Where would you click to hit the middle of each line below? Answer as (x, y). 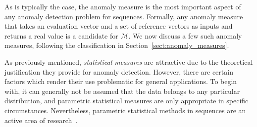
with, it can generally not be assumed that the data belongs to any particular (122, 91)
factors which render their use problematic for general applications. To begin (121, 81)
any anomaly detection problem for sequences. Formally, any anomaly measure (124, 16)
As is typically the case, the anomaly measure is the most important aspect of (123, 6)
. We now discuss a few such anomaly (185, 35)
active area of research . (41, 120)
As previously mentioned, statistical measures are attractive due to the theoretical (129, 62)
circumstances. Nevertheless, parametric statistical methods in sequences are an (125, 110)
